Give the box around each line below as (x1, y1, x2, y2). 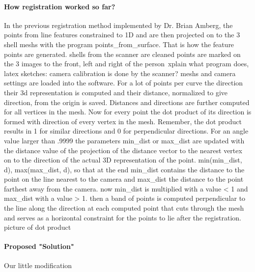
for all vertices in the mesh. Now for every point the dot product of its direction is (4, 107, 252, 117)
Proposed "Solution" (4, 241, 74, 251)
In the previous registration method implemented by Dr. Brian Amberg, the (4, 20, 233, 30)
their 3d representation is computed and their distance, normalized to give (4, 87, 228, 97)
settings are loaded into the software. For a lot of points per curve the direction (4, 78, 243, 88)
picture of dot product (4, 222, 71, 232)
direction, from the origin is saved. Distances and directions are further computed (4, 97, 250, 107)
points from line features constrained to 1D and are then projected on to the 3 (4, 29, 240, 40)
